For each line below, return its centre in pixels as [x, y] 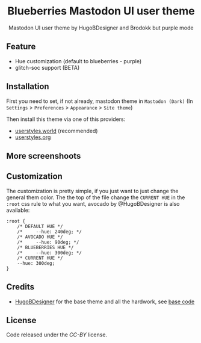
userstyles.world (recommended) [56, 131]
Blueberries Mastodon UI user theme [101, 11]
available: [18, 210]
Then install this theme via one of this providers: [66, 119]
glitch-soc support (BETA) [47, 67]
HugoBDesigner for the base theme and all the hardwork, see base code [105, 301]
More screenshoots [44, 156]
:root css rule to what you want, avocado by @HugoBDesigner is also [93, 203]
